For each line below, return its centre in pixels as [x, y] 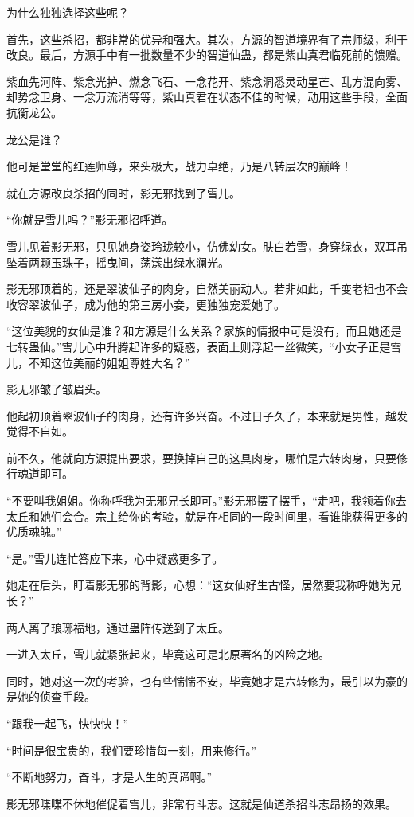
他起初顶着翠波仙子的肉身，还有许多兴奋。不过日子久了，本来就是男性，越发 [207, 415]
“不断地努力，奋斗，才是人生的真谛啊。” [109, 777]
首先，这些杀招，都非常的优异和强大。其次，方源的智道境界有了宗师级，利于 [207, 39]
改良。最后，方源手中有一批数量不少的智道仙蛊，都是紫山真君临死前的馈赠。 [207, 55]
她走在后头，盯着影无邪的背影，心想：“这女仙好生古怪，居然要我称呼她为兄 [204, 585]
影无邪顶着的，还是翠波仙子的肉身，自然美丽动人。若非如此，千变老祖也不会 [207, 289]
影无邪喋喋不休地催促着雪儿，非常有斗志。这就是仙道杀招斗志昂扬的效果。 [201, 803]
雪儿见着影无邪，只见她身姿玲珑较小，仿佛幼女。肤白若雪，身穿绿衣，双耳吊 [207, 246]
